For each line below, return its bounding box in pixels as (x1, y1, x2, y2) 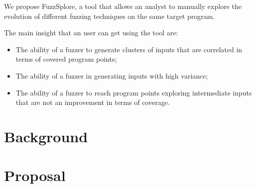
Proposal (4, 165, 66, 186)
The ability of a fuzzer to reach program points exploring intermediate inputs (15, 87, 252, 97)
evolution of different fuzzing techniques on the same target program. (4, 10, 215, 21)
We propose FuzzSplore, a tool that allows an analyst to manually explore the (4, 1, 242, 11)
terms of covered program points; (15, 54, 117, 64)
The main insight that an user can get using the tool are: (4, 27, 178, 38)
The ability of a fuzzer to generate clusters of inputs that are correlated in (15, 44, 243, 54)
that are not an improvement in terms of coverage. (15, 97, 170, 107)
